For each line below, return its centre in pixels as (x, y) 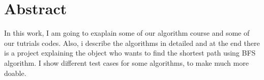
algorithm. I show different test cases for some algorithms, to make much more (126, 62)
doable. (15, 73)
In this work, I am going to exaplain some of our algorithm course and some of (127, 33)
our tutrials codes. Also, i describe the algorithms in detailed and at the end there (132, 43)
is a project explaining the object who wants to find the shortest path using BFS (130, 53)
